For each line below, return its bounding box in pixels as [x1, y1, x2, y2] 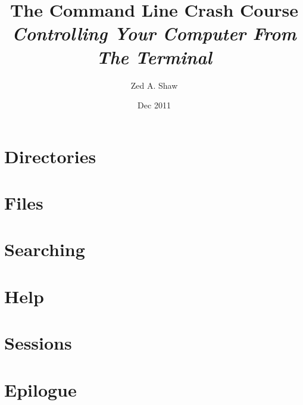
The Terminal [96, 44, 212, 69]
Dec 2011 [138, 99, 171, 111]
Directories [4, 144, 96, 168]
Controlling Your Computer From [12, 21, 296, 46]
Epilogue [4, 377, 77, 401]
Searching [4, 237, 85, 261]
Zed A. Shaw [130, 79, 178, 91]
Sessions [4, 331, 72, 355]
